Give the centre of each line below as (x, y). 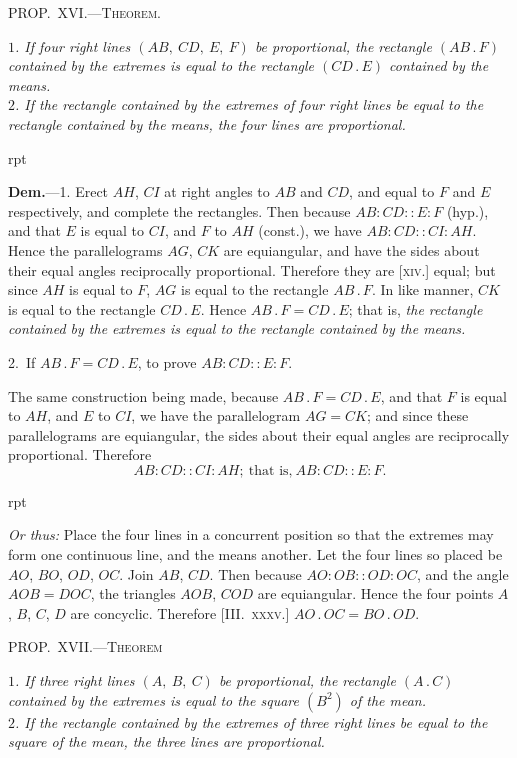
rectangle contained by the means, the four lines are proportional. (207, 123)
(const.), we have (310, 230)
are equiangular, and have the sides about (351, 249)
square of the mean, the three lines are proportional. (166, 741)
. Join (136, 573)
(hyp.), (467, 210)
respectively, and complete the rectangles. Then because (179, 210)
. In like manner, (422, 289)
